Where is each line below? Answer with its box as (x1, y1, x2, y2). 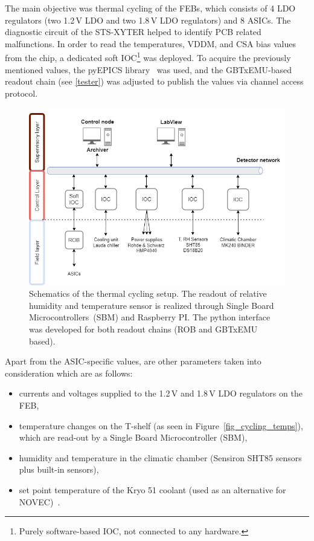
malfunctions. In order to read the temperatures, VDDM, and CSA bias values (5, 37, 296, 50)
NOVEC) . (19, 495, 60, 508)
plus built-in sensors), (19, 463, 99, 476)
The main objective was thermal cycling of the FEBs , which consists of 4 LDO (5, 2, 296, 14)
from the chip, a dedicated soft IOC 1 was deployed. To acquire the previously (5, 50, 291, 64)
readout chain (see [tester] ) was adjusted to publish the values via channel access (5, 75, 304, 88)
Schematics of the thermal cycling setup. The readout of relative (29, 287, 267, 300)
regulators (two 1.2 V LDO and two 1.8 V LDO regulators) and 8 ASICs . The (5, 13, 291, 26)
